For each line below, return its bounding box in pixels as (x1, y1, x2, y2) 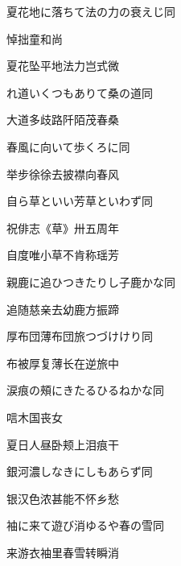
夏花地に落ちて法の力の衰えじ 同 (6, 3, 175, 19)
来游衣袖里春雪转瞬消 (6, 543, 119, 560)
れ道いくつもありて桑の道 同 (6, 84, 153, 101)
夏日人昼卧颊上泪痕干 (6, 436, 119, 452)
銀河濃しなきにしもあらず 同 (6, 463, 153, 480)
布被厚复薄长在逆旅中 (6, 354, 119, 371)
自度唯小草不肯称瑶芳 (6, 246, 119, 263)
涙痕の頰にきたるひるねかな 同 (6, 382, 164, 399)
